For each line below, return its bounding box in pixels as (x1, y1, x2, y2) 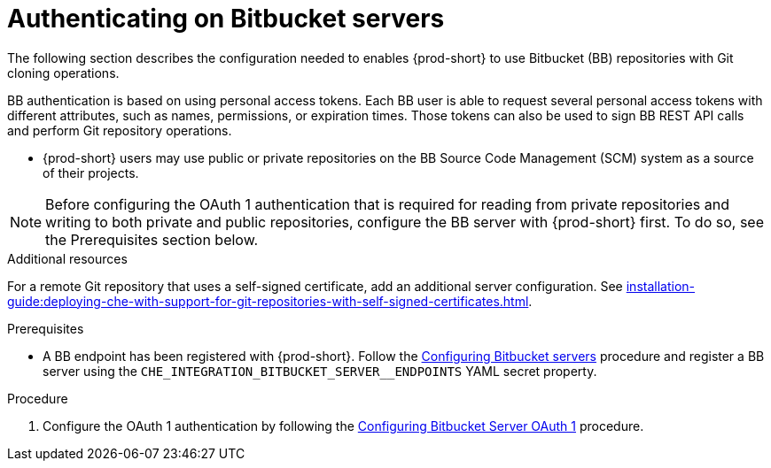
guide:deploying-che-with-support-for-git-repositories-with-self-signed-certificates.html (7, 293, 529, 309)
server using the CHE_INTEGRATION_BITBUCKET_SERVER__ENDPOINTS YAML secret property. (43, 363, 597, 379)
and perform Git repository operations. (7, 122, 232, 138)
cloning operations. (7, 65, 120, 81)
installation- (626, 278, 695, 294)
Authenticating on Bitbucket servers (7, 4, 445, 34)
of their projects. (43, 165, 139, 180)
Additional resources (7, 250, 128, 266)
